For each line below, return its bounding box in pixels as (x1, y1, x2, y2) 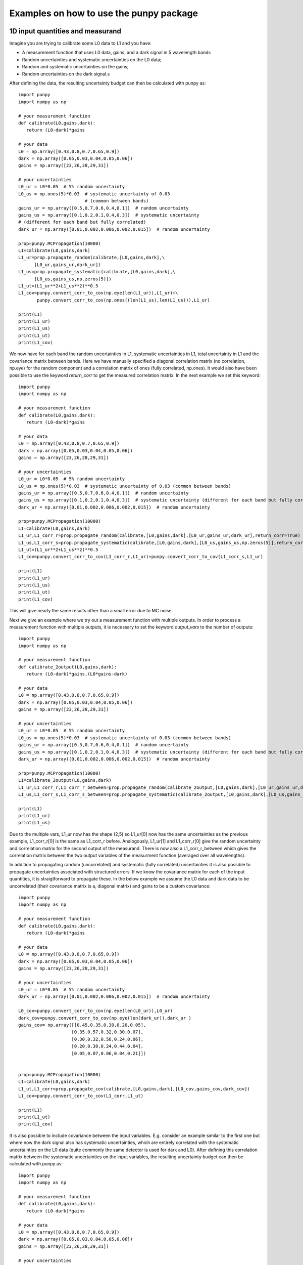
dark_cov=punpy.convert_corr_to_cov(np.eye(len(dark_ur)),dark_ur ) (18, 1015, 191, 1021)
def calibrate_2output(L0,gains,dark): (18, 664, 117, 670)
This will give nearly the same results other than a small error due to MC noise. (9, 608, 173, 614)
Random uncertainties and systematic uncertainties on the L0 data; (22, 56, 162, 63)
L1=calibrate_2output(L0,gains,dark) (18, 777, 112, 783)
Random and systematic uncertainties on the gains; (22, 64, 129, 70)
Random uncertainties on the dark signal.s (22, 71, 110, 77)
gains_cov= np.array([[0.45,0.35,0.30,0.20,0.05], (18, 1022, 146, 1028)
